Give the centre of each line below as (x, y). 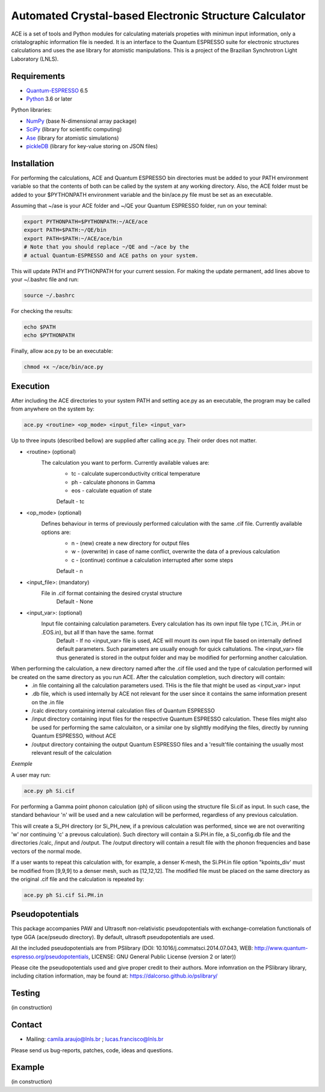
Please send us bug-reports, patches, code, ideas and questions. (92, 1050)
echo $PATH (40, 327)
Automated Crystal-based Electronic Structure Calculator (158, 16)
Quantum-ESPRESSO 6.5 (57, 90)
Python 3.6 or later (49, 99)
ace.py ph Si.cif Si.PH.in (63, 895)
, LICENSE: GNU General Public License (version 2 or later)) (162, 957)
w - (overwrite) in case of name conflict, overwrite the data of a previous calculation (175, 551)
